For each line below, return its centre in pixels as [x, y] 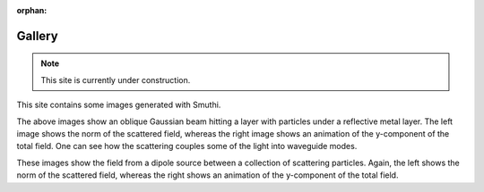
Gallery [37, 36]
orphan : [32, 10]
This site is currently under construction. [116, 79]
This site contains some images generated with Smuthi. [119, 105]
